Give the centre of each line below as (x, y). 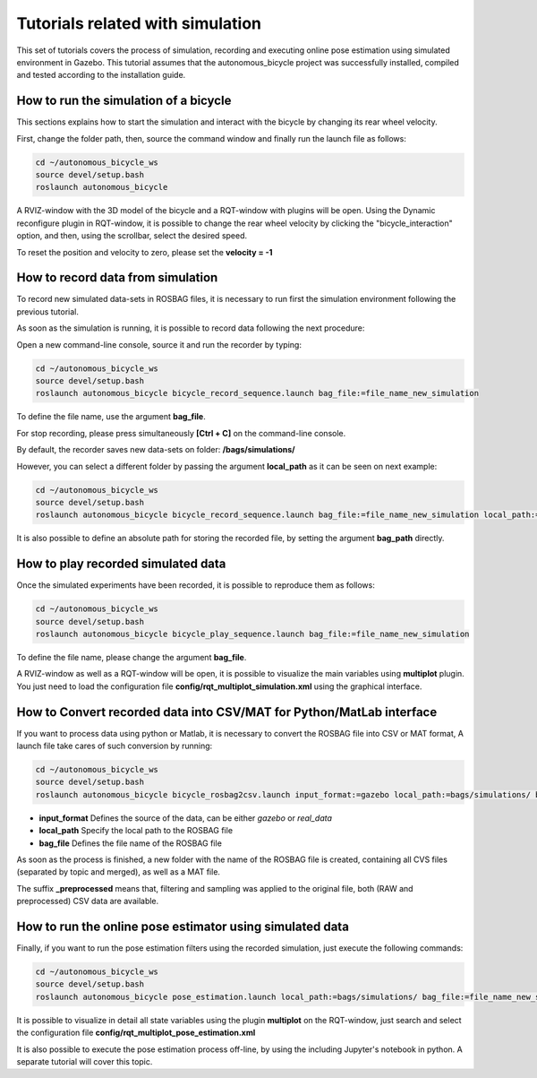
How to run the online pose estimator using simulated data (183, 926)
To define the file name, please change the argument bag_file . (132, 657)
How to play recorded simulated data (121, 564)
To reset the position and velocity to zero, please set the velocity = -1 (145, 252)
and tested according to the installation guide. (101, 75)
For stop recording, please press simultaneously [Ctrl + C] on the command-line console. (181, 433)
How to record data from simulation (117, 278)
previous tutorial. (48, 311)
